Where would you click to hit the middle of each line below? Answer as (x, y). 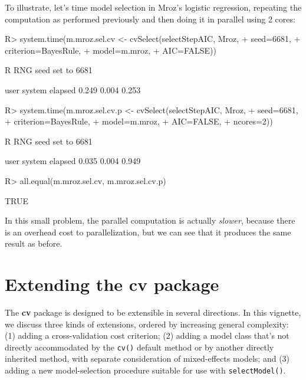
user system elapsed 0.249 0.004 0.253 (73, 89)
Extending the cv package (112, 284)
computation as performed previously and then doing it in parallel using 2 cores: (150, 19)
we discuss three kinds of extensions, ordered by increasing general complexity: (147, 324)
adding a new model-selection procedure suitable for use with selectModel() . (145, 370)
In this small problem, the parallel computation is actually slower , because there (150, 220)
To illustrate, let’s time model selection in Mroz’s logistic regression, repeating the (153, 7)
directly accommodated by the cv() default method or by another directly (139, 347)
